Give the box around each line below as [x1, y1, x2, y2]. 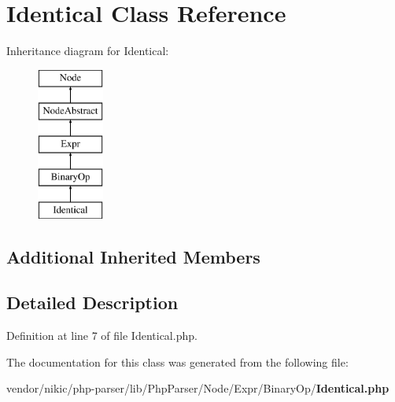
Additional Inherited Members [6, 244, 260, 268]
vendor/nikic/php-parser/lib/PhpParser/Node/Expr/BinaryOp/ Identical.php [6, 380, 389, 396]
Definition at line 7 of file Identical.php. [6, 327, 197, 344]
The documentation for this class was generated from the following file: [6, 353, 349, 370]
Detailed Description [6, 290, 179, 315]
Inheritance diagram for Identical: [6, 42, 169, 59]
